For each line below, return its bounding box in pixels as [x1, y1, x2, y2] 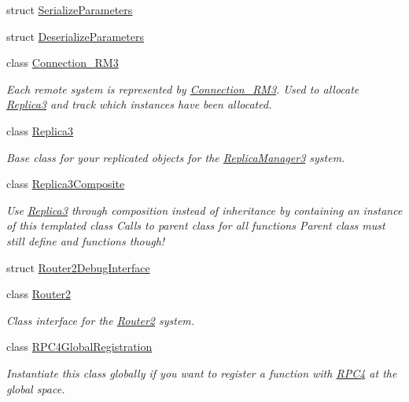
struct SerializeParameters [6, 2, 133, 17]
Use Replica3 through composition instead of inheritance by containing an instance [6, 201, 403, 218]
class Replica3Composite [6, 175, 125, 192]
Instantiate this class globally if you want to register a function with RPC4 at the [6, 364, 397, 381]
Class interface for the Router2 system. [6, 312, 195, 328]
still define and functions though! [6, 232, 165, 249]
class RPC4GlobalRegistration [6, 338, 153, 355]
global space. [6, 380, 65, 396]
